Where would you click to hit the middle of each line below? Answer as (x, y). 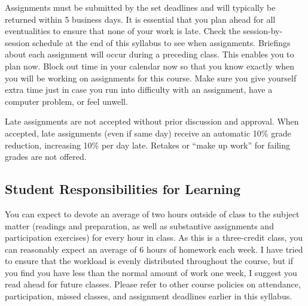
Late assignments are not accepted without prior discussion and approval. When (152, 121)
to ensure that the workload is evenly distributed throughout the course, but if (149, 261)
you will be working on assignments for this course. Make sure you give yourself (151, 78)
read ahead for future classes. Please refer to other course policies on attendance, (153, 284)
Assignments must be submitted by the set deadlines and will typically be (140, 7)
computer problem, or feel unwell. (66, 101)
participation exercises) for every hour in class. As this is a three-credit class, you (154, 237)
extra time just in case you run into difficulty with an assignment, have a (139, 90)
